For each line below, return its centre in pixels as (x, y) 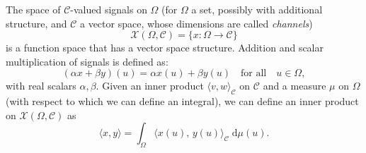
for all (254, 74)
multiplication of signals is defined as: (87, 61)
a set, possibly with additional (257, 9)
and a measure (294, 86)
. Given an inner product (150, 86)
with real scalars (41, 86)
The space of (33, 9)
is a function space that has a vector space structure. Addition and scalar (165, 48)
